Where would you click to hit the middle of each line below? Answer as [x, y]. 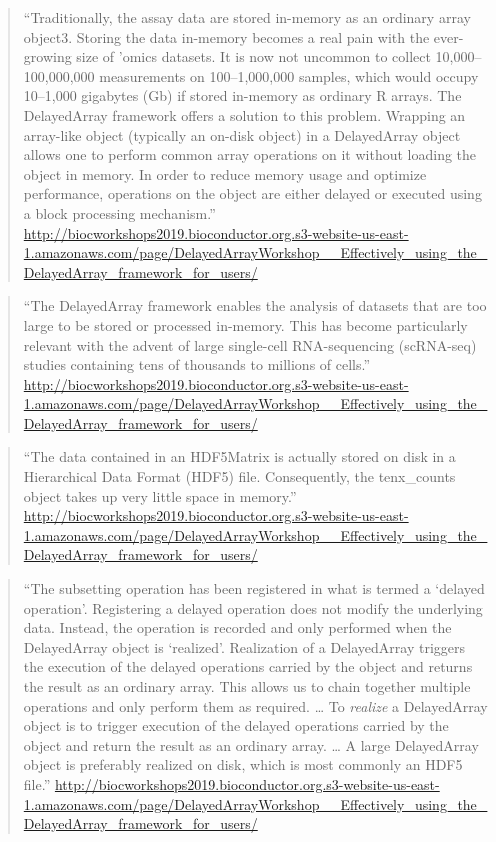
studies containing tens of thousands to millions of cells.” [197, 364]
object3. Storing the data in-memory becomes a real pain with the [226, 36]
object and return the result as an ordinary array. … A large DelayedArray [251, 744]
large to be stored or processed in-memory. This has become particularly [245, 324]
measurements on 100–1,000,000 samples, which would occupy [289, 75]
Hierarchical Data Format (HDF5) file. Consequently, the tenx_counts [239, 476]
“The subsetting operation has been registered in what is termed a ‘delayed [254, 588]
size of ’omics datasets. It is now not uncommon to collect [253, 56]
